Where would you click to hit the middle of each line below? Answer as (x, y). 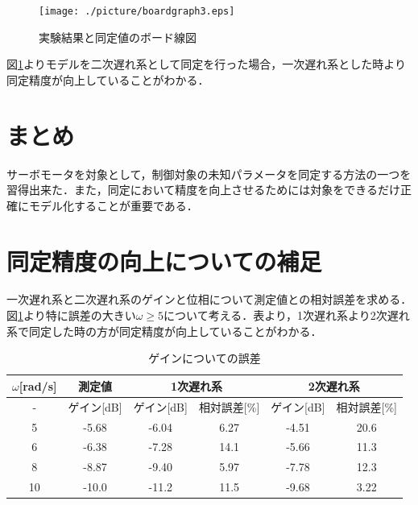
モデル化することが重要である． (113, 205)
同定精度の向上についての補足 (164, 261)
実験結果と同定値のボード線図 (118, 37)
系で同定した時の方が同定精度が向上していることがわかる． (164, 331)
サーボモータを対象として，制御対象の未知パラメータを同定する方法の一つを (209, 174)
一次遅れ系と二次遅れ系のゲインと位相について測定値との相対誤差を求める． (209, 299)
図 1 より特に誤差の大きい (71, 315)
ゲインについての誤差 (205, 358)
